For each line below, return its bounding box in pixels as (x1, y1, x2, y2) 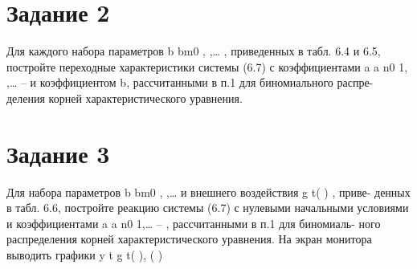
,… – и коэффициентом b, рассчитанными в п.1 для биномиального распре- (6, 74, 374, 91)
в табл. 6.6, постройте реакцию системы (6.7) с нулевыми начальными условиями (6, 199, 409, 216)
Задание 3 (6, 137, 110, 169)
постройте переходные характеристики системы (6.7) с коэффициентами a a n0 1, (6, 58, 408, 75)
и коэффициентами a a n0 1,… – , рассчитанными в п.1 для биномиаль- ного (6, 214, 381, 231)
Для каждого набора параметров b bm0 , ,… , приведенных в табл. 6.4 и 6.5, (6, 43, 381, 59)
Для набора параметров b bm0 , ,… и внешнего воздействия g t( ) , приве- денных (6, 183, 411, 200)
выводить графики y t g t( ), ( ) (6, 247, 163, 263)
